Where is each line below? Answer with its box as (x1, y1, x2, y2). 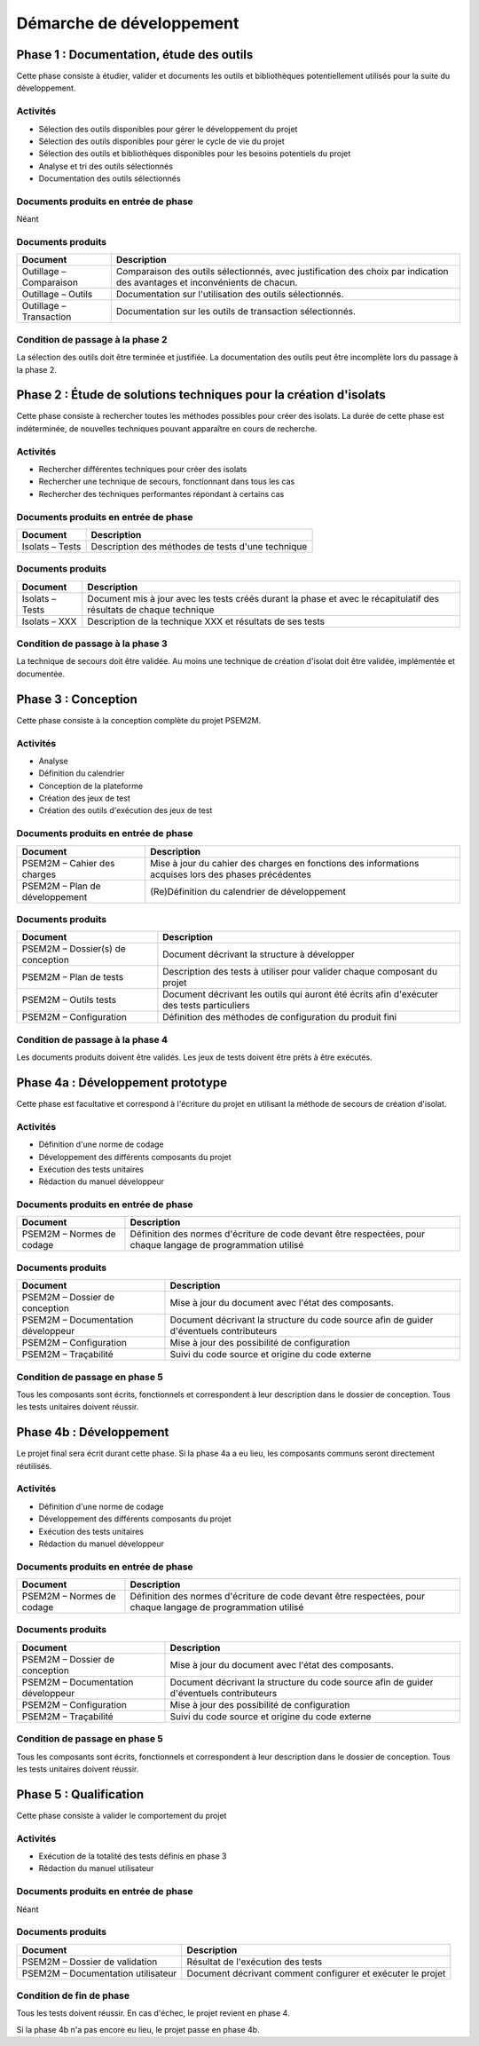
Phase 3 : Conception (16, 691, 137, 707)
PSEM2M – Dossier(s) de (21, 943, 126, 955)
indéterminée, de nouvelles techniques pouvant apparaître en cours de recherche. (16, 423, 318, 434)
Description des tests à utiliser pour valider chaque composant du (162, 966, 438, 978)
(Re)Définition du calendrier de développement (149, 885, 346, 897)
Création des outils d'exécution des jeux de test (38, 805, 213, 816)
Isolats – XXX (21, 615, 77, 628)
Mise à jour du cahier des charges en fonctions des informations (149, 857, 420, 869)
